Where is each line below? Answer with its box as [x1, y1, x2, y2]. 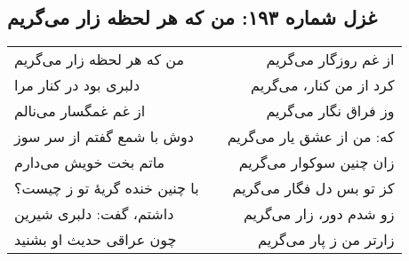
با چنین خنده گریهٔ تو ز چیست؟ [14, 178, 199, 199]
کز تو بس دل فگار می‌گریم [232, 178, 395, 199]
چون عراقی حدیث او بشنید [14, 229, 177, 250]
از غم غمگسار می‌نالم [14, 100, 146, 122]
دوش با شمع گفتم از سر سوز [14, 126, 194, 147]
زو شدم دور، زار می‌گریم [243, 203, 395, 225]
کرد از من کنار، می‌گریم [251, 75, 395, 96]
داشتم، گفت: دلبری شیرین [14, 203, 174, 225]
